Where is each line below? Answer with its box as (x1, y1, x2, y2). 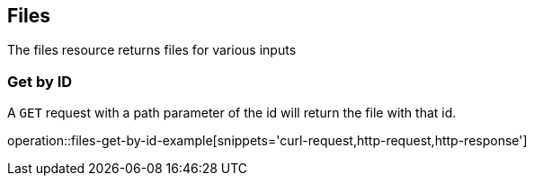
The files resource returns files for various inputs (7, 42, 297, 58)
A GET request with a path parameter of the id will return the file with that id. (7, 105, 457, 121)
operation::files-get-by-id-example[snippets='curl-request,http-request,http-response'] (7, 133, 528, 149)
